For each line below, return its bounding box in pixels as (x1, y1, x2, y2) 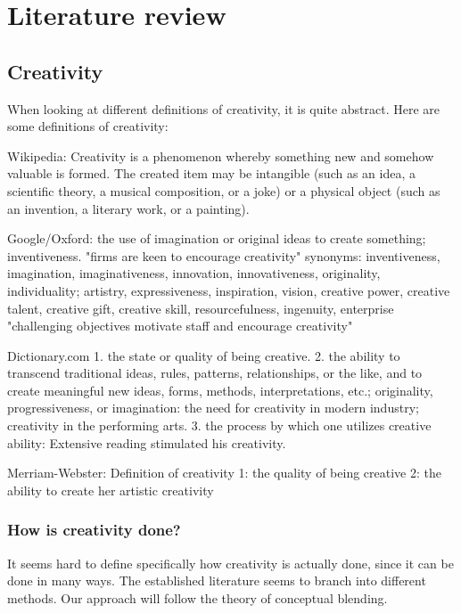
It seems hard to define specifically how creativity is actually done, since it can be (7, 553, 454, 572)
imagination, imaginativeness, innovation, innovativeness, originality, (7, 264, 381, 282)
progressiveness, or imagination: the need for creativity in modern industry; (7, 398, 419, 417)
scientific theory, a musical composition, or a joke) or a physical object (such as (7, 181, 440, 200)
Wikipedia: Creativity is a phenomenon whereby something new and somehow (7, 146, 434, 165)
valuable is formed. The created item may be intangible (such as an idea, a (7, 164, 416, 183)
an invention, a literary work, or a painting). (7, 199, 250, 217)
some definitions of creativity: (7, 117, 169, 135)
